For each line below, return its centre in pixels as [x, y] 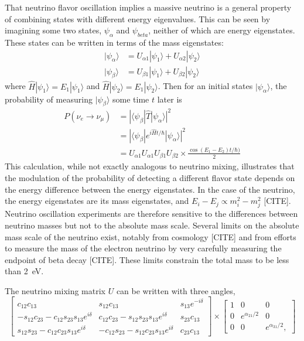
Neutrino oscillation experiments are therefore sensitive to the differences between [151, 214]
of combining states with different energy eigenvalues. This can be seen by [138, 18]
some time [131, 99]
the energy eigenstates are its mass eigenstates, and [97, 201]
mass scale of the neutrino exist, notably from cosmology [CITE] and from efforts [151, 236]
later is [170, 99]
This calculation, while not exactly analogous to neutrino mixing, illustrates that [150, 166]
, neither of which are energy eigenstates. [222, 30]
